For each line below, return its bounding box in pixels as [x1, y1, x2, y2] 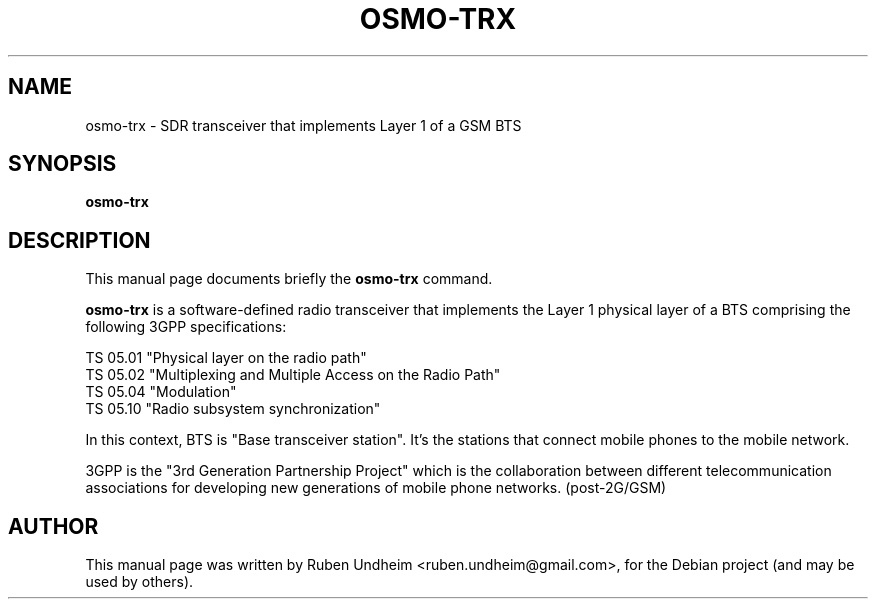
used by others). [85, 573, 194, 591]
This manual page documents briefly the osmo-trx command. [85, 270, 493, 288]
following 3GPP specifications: [85, 318, 287, 336]
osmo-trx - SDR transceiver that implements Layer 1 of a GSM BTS [85, 116, 522, 134]
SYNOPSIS [8, 151, 117, 177]
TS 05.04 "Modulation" [85, 383, 237, 401]
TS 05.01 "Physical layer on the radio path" [85, 349, 367, 367]
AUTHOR [8, 513, 99, 539]
